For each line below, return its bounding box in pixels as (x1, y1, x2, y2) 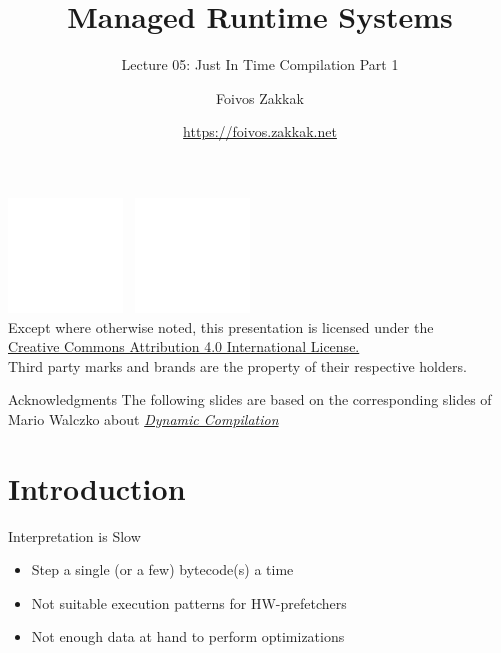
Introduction (8, 467, 186, 508)
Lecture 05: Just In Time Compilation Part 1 (121, 54, 399, 75)
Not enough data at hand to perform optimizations (31, 626, 345, 647)
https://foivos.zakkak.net (183, 121, 337, 142)
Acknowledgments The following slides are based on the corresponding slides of (8, 389, 492, 410)
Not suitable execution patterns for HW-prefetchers (31, 592, 347, 613)
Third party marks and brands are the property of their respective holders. (8, 355, 467, 376)
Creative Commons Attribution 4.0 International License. (8, 336, 360, 357)
